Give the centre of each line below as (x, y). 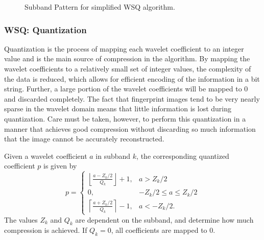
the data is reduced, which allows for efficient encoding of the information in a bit (132, 78)
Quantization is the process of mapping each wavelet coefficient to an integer (124, 48)
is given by (60, 166)
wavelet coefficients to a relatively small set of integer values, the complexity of (128, 68)
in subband (113, 155)
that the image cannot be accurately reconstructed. (84, 139)
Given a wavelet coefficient (46, 155)
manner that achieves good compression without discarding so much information (130, 128)
